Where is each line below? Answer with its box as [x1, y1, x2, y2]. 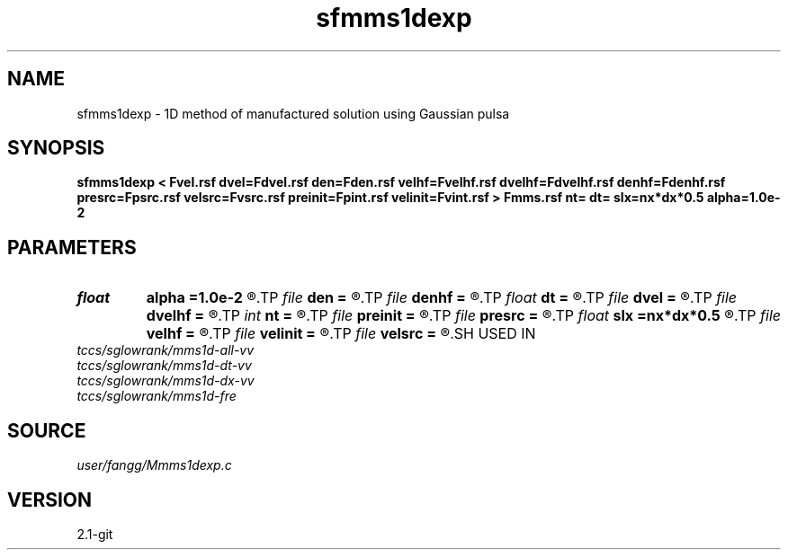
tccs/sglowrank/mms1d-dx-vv [76, 373, 255, 389]
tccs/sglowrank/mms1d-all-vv [76, 342, 255, 358]
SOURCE [7, 419, 86, 442]
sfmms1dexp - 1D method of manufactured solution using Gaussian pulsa [76, 105, 510, 121]
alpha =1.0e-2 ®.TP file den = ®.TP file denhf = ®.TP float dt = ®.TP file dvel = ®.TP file [146, 288, 738, 307]
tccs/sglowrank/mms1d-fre [76, 388, 237, 404]
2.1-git [76, 526, 113, 542]
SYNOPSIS [7, 137, 105, 160]
